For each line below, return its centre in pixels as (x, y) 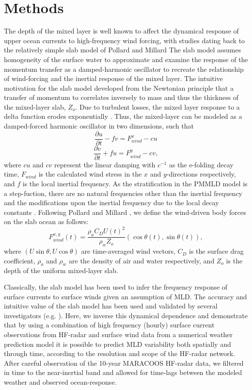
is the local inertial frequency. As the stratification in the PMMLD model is (135, 183)
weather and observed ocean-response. (60, 382)
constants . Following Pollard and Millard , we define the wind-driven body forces (125, 212)
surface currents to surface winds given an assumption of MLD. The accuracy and (126, 296)
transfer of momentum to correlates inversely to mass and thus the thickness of (121, 97)
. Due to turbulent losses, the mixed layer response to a (157, 106)
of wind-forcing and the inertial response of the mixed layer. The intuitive (113, 78)
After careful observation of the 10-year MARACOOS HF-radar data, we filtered (124, 363)
